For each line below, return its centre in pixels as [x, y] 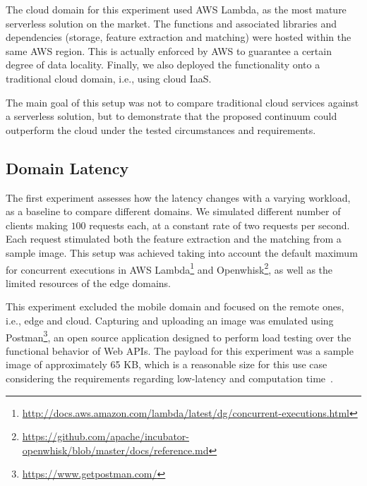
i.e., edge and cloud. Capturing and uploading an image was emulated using [170, 320]
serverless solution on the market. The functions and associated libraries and [172, 23]
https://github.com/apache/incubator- [106, 436]
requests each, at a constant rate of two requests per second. [219, 225]
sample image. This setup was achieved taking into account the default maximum [182, 252]
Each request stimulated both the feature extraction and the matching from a [174, 239]
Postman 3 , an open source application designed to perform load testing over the [179, 336]
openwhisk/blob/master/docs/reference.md [115, 450]
